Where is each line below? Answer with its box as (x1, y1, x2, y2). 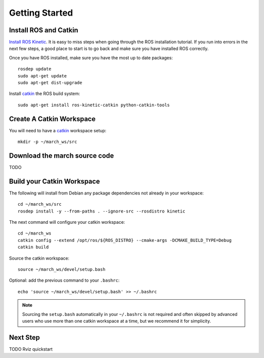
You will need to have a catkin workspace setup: (9, 127, 107, 133)
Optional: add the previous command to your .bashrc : (9, 277, 120, 284)
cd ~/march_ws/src (18, 201, 62, 207)
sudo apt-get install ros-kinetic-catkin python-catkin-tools (18, 102, 170, 108)
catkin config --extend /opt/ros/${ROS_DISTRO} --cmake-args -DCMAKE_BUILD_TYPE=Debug (18, 238, 232, 243)
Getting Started (9, 7, 73, 18)
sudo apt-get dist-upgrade (18, 80, 83, 86)
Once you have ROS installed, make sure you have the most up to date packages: (9, 54, 173, 61)
